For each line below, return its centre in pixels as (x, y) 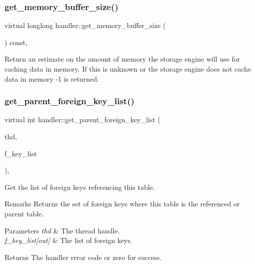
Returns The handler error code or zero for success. (83, 257)
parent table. (24, 213)
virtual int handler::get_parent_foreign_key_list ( (82, 119)
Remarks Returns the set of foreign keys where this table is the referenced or (122, 204)
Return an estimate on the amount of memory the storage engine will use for (122, 59)
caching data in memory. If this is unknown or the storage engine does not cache (128, 69)
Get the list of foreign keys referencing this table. (80, 187)
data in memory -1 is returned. (52, 78)
